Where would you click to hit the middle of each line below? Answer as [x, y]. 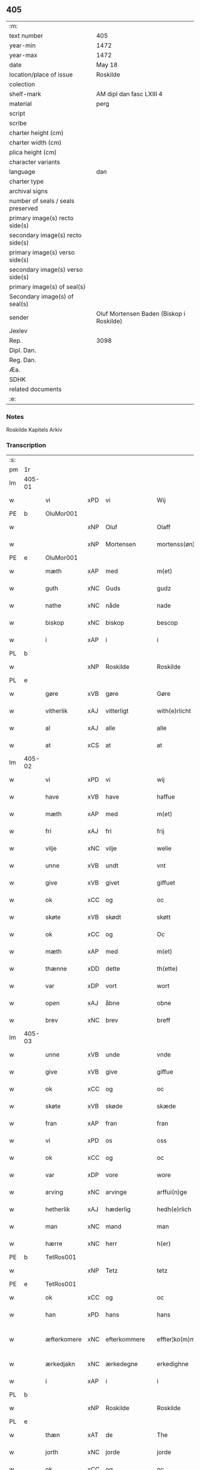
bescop [167, 623]
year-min [22, 45]
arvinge [116, 1192]
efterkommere [125, 1340]
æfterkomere [64, 1340]
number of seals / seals [42, 201]
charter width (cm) [35, 142]
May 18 [107, 65]
